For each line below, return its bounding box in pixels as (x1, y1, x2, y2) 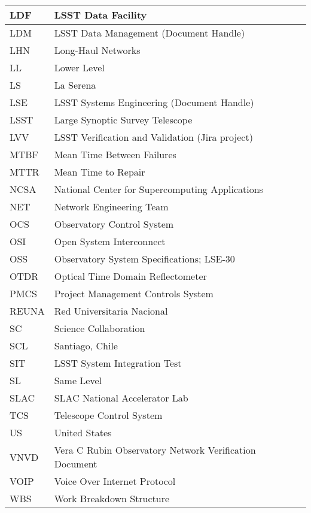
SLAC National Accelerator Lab (54, 391, 188, 405)
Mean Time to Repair (54, 165, 145, 179)
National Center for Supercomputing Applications (54, 182, 263, 196)
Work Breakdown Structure (54, 491, 170, 505)
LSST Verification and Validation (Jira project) (54, 130, 253, 144)
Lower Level (54, 61, 105, 74)
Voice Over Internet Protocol (54, 474, 176, 488)
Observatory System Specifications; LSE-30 (54, 252, 235, 265)
